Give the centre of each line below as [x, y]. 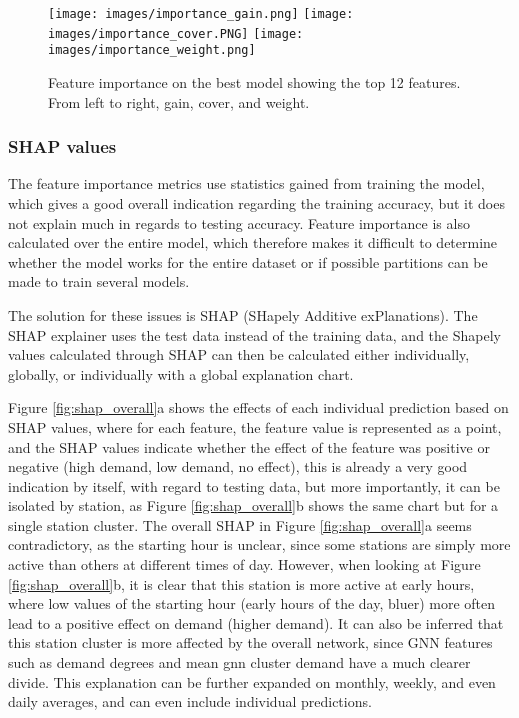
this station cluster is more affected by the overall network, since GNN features [250, 642]
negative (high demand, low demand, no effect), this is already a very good [238, 466]
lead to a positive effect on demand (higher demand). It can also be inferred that [256, 622]
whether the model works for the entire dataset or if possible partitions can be [248, 261]
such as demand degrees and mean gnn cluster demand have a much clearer [239, 662]
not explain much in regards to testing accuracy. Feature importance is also [239, 222]
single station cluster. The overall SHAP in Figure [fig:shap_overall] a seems [240, 524]
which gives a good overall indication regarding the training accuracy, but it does [256, 202]
